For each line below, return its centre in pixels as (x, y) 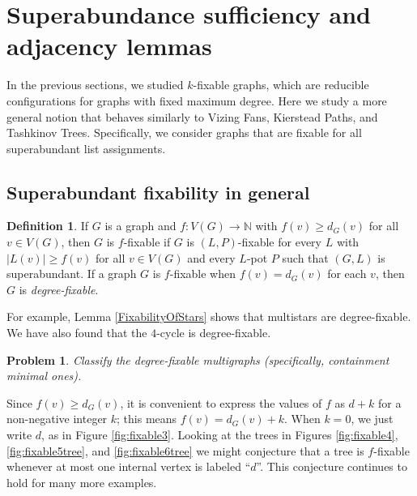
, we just (372, 419)
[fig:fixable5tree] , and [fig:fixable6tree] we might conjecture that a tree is (185, 450)
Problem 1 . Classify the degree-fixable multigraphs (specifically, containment (198, 359)
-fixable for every (279, 242)
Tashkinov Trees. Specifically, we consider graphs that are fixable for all (184, 133)
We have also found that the (77, 333)
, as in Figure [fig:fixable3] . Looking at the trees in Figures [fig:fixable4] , (220, 435)
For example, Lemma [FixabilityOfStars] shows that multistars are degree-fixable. (209, 316)
